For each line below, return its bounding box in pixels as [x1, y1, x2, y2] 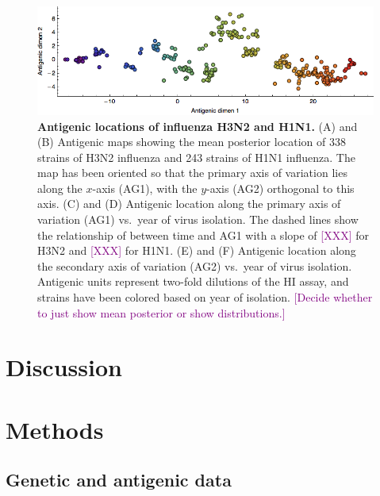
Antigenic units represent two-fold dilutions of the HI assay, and [37, 273, 349, 290]
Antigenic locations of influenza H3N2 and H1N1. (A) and [37, 117, 358, 134]
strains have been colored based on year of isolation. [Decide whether [37, 289, 373, 306]
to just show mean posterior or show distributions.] [37, 304, 286, 321]
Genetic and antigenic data [6, 467, 232, 492]
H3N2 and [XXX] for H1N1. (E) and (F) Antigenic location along [37, 242, 356, 259]
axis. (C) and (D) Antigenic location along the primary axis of [37, 195, 341, 212]
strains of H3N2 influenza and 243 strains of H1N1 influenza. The [37, 148, 355, 165]
